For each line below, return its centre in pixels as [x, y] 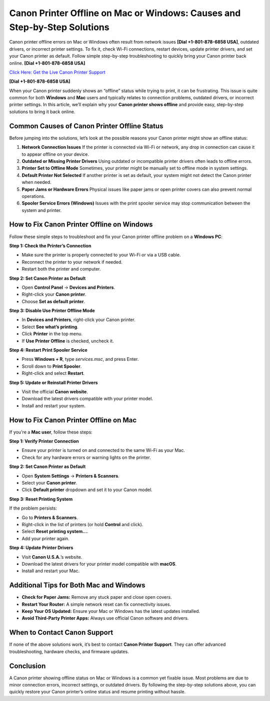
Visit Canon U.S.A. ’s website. [52, 557]
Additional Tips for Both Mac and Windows [77, 586]
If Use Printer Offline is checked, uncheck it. [68, 341]
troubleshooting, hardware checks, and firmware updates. [69, 651]
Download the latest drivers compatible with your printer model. [87, 399]
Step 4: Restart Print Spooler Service [48, 350]
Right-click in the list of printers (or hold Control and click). [82, 524]
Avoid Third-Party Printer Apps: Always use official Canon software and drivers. [105, 618]
